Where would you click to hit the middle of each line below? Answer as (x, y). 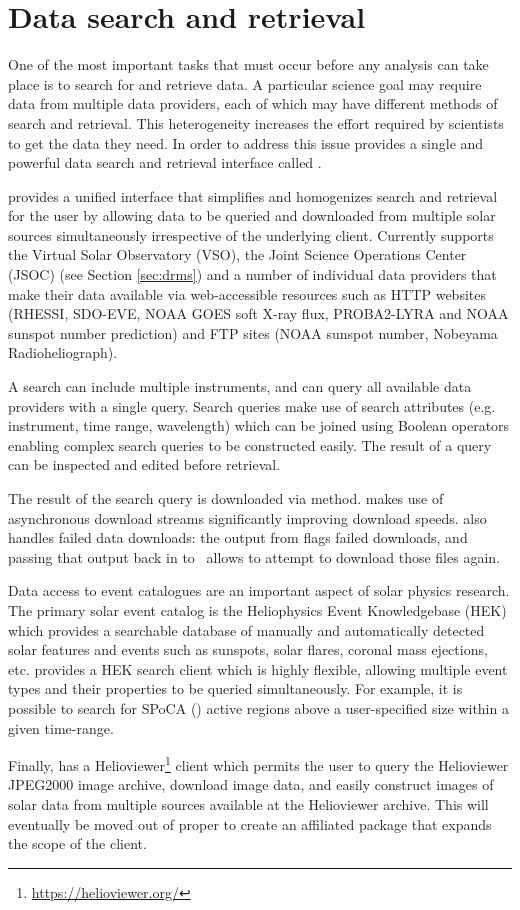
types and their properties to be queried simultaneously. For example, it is (235, 688)
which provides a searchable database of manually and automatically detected (246, 629)
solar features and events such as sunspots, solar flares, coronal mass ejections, (248, 649)
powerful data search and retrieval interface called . (165, 162)
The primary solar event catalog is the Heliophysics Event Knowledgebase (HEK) (257, 609)
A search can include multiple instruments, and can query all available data (240, 386)
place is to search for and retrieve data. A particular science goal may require (245, 83)
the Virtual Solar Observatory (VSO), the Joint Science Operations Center (237, 254)
